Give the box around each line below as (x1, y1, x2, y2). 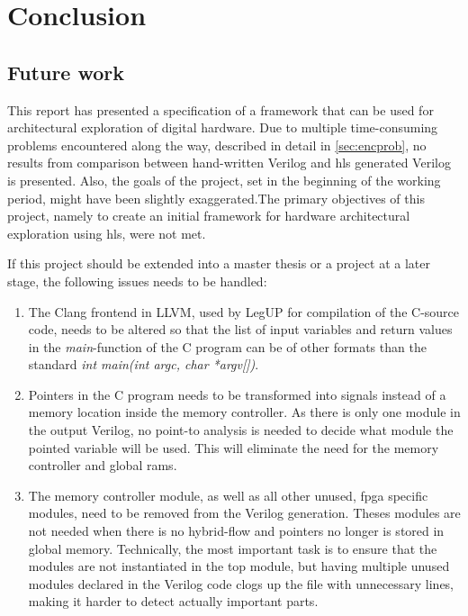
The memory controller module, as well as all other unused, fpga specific (28, 485, 428, 504)
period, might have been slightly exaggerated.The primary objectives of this (7, 188, 425, 207)
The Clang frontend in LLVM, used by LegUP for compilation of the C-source (28, 302, 460, 321)
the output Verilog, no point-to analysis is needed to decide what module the (28, 421, 454, 439)
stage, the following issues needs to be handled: (7, 271, 267, 290)
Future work (7, 58, 125, 86)
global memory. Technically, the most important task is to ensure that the (28, 539, 437, 557)
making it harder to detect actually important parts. (28, 592, 319, 611)
